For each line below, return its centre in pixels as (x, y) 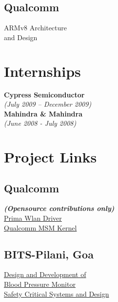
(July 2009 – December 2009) (48, 104)
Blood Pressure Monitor (40, 284)
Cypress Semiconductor (44, 94)
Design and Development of (45, 274)
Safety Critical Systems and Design (57, 293)
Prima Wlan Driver (33, 218)
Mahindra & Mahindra (43, 113)
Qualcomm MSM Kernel (40, 227)
